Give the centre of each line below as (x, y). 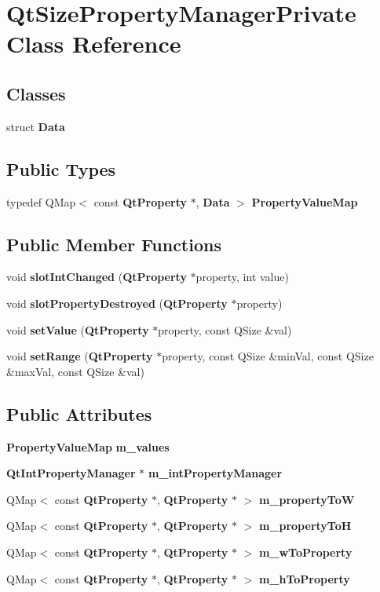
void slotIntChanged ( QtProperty (97, 277)
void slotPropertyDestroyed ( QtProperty (117, 303)
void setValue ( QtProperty (78, 329)
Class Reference (94, 44)
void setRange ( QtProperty (80, 356)
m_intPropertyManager (215, 473)
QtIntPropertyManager (71, 473)
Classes (36, 93)
